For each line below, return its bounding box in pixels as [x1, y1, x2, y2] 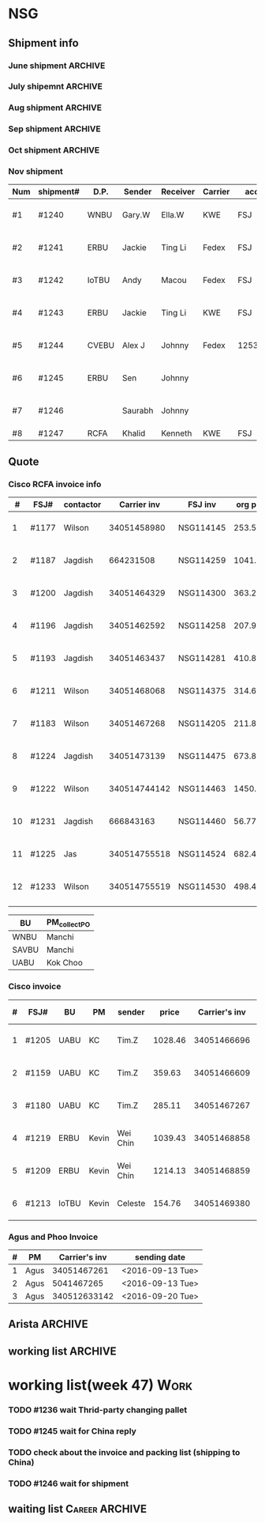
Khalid [121, 428, 146, 439]
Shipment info [8, 36, 79, 50]
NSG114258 [177, 620, 226, 631]
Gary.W [121, 210, 151, 221]
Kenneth [161, 428, 192, 439]
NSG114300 [177, 588, 226, 599]
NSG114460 [177, 816, 226, 827]
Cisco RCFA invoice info [8, 478, 102, 489]
